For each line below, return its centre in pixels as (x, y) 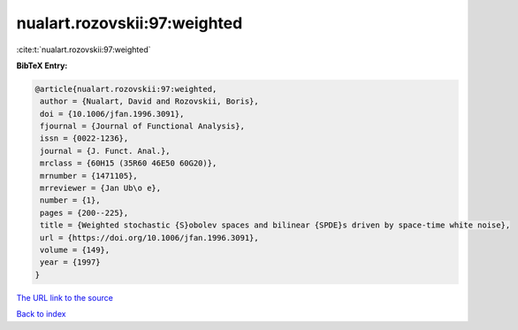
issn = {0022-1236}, (84, 138)
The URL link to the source (65, 297)
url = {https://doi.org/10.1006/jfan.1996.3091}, (150, 238)
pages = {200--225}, (84, 213)
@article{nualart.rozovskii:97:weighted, (126, 89)
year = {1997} (70, 262)
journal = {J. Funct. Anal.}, (106, 151)
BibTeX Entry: (42, 65)
